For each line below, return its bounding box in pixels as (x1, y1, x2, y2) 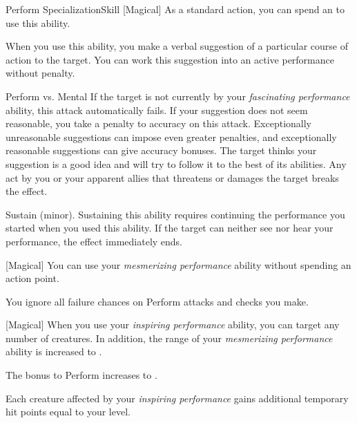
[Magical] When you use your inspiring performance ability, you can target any (6, 317, 340, 332)
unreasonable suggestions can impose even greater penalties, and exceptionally (6, 129, 337, 144)
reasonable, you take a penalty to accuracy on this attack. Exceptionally (6, 116, 311, 131)
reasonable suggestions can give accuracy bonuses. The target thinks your (6, 143, 317, 158)
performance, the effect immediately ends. (6, 234, 183, 248)
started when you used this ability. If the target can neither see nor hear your (6, 220, 334, 235)
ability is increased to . (6, 344, 102, 359)
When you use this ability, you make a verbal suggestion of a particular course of (6, 39, 348, 53)
